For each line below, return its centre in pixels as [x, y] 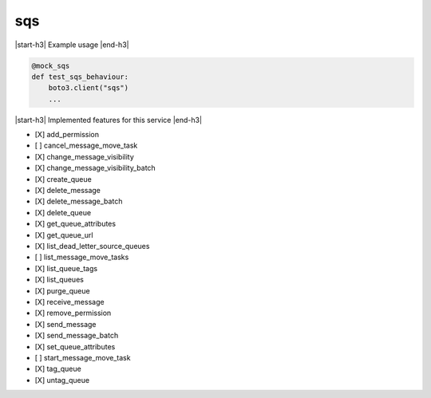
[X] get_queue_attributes [75, 224]
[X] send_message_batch [77, 336]
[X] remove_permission [73, 313]
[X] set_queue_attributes [75, 346]
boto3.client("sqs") [89, 88]
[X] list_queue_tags [66, 268]
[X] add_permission [67, 135]
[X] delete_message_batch [79, 201]
